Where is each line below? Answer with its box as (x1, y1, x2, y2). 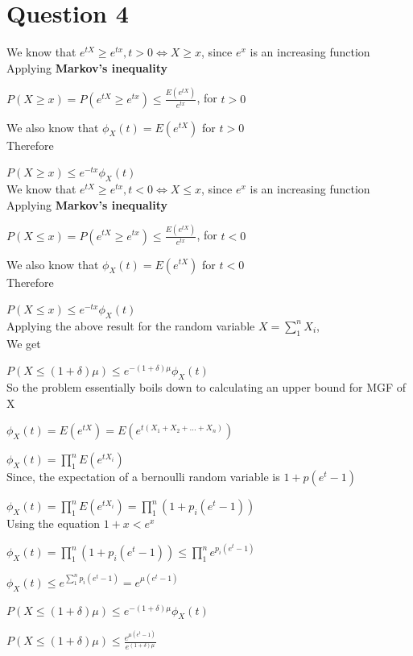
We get (6, 334, 41, 351)
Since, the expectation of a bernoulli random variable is (6, 468, 280, 485)
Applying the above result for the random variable (6, 317, 255, 334)
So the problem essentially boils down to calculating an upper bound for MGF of (6, 379, 407, 396)
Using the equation (6, 515, 100, 532)
